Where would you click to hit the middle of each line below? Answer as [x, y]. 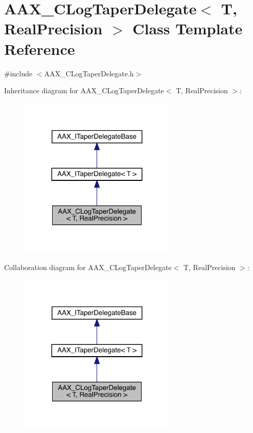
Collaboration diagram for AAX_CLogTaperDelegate [88, 267]
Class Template [188, 28]
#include [18, 73]
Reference [40, 48]
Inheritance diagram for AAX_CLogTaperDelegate [84, 90]
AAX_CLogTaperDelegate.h [89, 73]
